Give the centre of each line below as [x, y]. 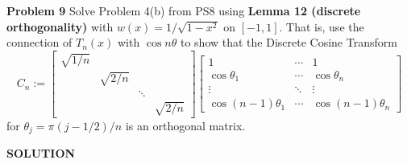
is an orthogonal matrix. [185, 125]
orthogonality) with [60, 26]
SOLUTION [41, 153]
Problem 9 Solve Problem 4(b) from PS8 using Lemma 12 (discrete [184, 10]
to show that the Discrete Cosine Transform [289, 42]
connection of [39, 42]
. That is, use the [322, 26]
